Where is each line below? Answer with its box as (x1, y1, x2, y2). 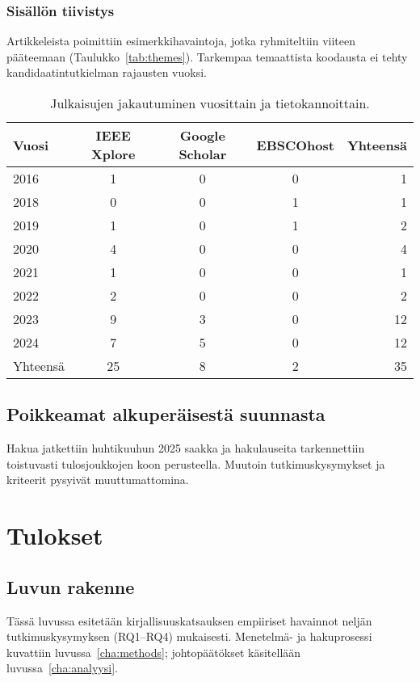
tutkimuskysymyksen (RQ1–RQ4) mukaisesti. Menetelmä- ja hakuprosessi (6, 628, 372, 645)
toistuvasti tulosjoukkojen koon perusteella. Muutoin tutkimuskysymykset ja (6, 455, 385, 472)
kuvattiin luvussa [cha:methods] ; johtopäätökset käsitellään (6, 643, 301, 660)
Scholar (178, 145, 227, 163)
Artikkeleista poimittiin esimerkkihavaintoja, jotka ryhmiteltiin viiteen (6, 32, 355, 49)
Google (179, 126, 225, 145)
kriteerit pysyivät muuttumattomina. (6, 471, 189, 488)
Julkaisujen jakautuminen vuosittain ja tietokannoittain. (50, 94, 370, 112)
